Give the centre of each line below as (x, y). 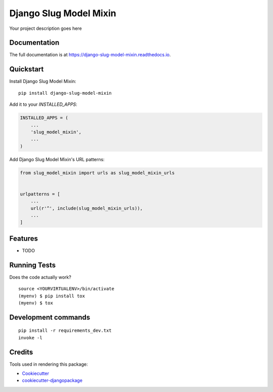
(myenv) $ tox (36, 303)
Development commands (50, 317)
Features (24, 238)
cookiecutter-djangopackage (52, 380)
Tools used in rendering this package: (49, 364)
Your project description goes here (45, 28)
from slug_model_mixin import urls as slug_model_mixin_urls (97, 173)
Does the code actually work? (40, 277)
